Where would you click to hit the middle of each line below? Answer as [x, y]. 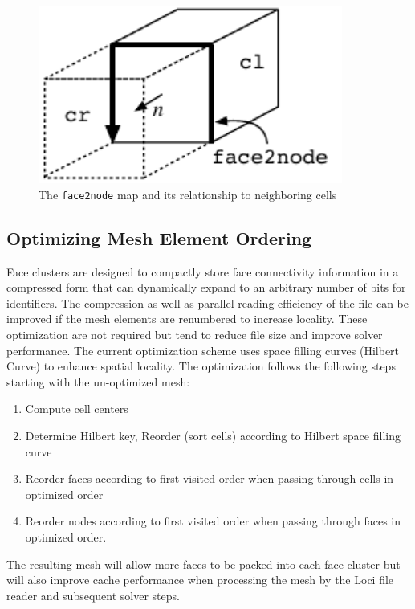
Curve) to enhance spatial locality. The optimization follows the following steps [201, 366]
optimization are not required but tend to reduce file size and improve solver [195, 335]
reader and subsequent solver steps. [93, 595]
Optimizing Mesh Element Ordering [159, 237]
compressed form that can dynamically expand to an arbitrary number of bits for [206, 287]
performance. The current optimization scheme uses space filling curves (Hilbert [203, 350]
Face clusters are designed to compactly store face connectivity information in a [203, 271]
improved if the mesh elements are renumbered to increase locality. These [187, 319]
